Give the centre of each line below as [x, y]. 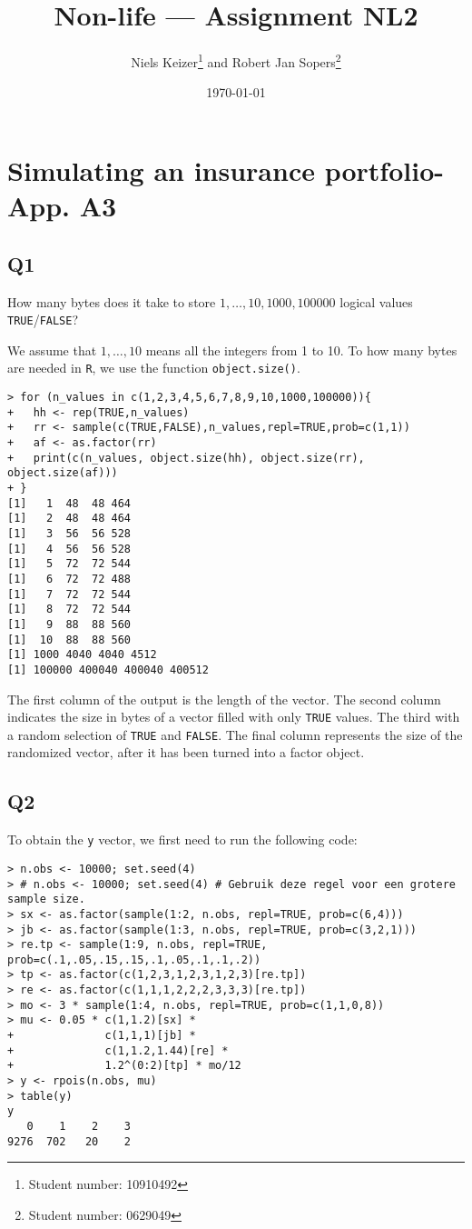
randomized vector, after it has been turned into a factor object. [186, 752]
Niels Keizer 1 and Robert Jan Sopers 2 [236, 60]
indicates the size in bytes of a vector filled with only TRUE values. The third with [234, 717]
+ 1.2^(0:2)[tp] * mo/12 [124, 1066]
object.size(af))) [63, 473]
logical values [376, 301]
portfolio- [384, 170]
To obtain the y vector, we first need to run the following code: [182, 839]
